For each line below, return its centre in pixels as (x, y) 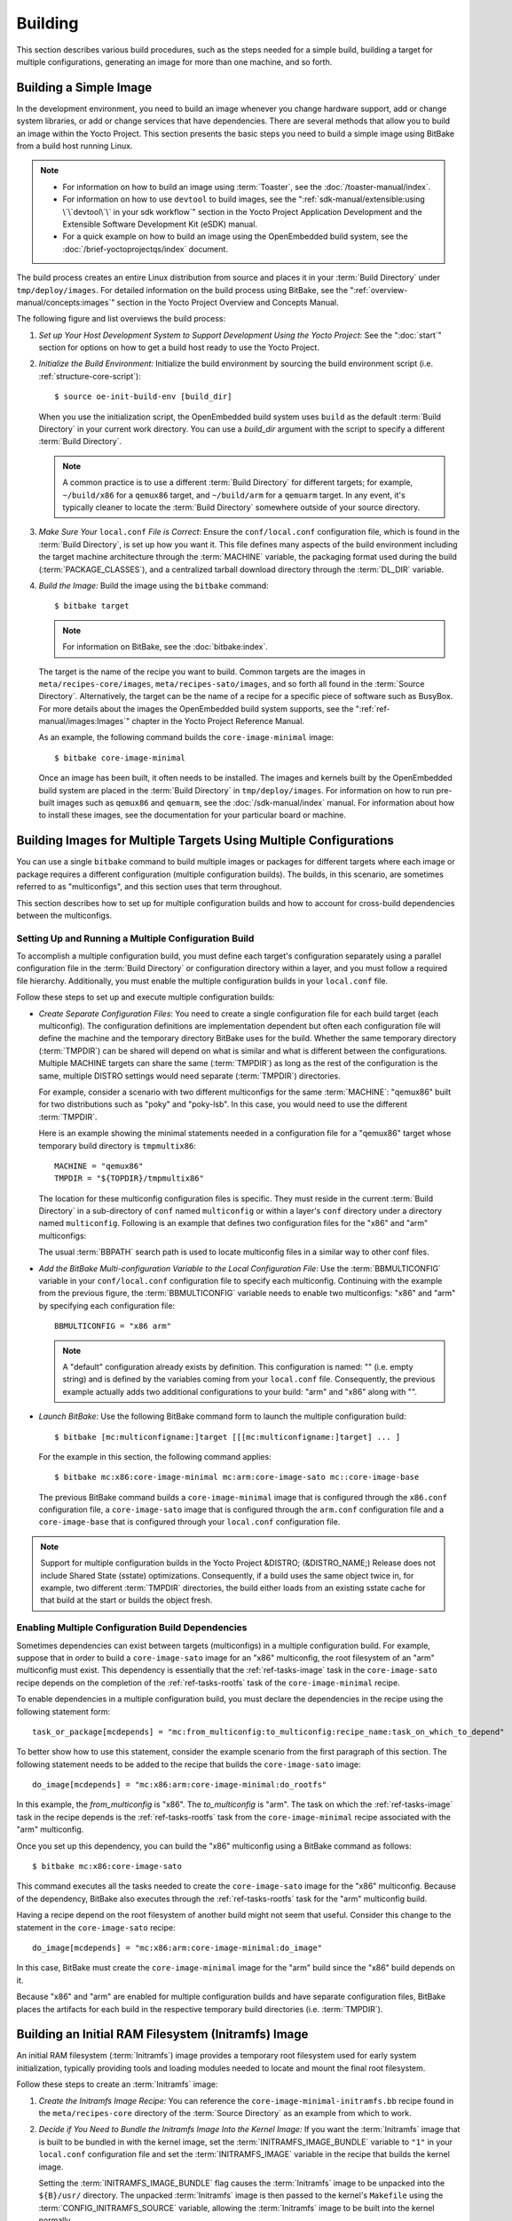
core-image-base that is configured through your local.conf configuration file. (189, 1522)
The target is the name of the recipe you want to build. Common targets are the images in (202, 672)
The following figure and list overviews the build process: (121, 319)
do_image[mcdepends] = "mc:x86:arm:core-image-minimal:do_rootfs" (180, 1785)
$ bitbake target (92, 606)
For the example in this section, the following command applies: (155, 1456)
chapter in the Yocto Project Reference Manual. (218, 721)
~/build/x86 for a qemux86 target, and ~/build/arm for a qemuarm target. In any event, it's (234, 495)
